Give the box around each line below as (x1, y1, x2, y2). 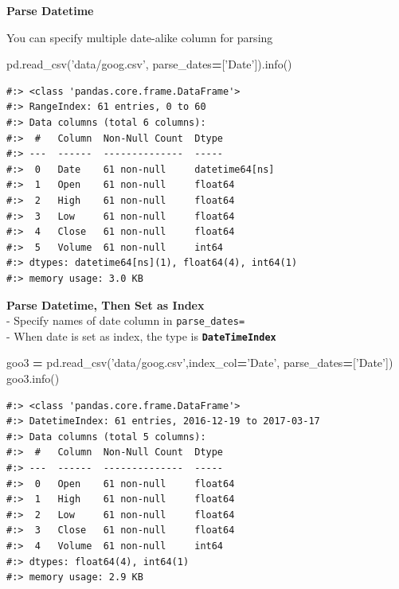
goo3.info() (6, 370, 60, 386)
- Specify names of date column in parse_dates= (6, 312, 245, 329)
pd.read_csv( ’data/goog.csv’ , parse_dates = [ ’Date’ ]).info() (6, 56, 292, 72)
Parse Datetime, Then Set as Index (6, 296, 205, 313)
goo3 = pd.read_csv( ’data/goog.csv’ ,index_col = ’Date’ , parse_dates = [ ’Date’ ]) (6, 354, 393, 371)
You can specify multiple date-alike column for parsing (6, 29, 273, 45)
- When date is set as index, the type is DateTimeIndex (6, 327, 276, 344)
